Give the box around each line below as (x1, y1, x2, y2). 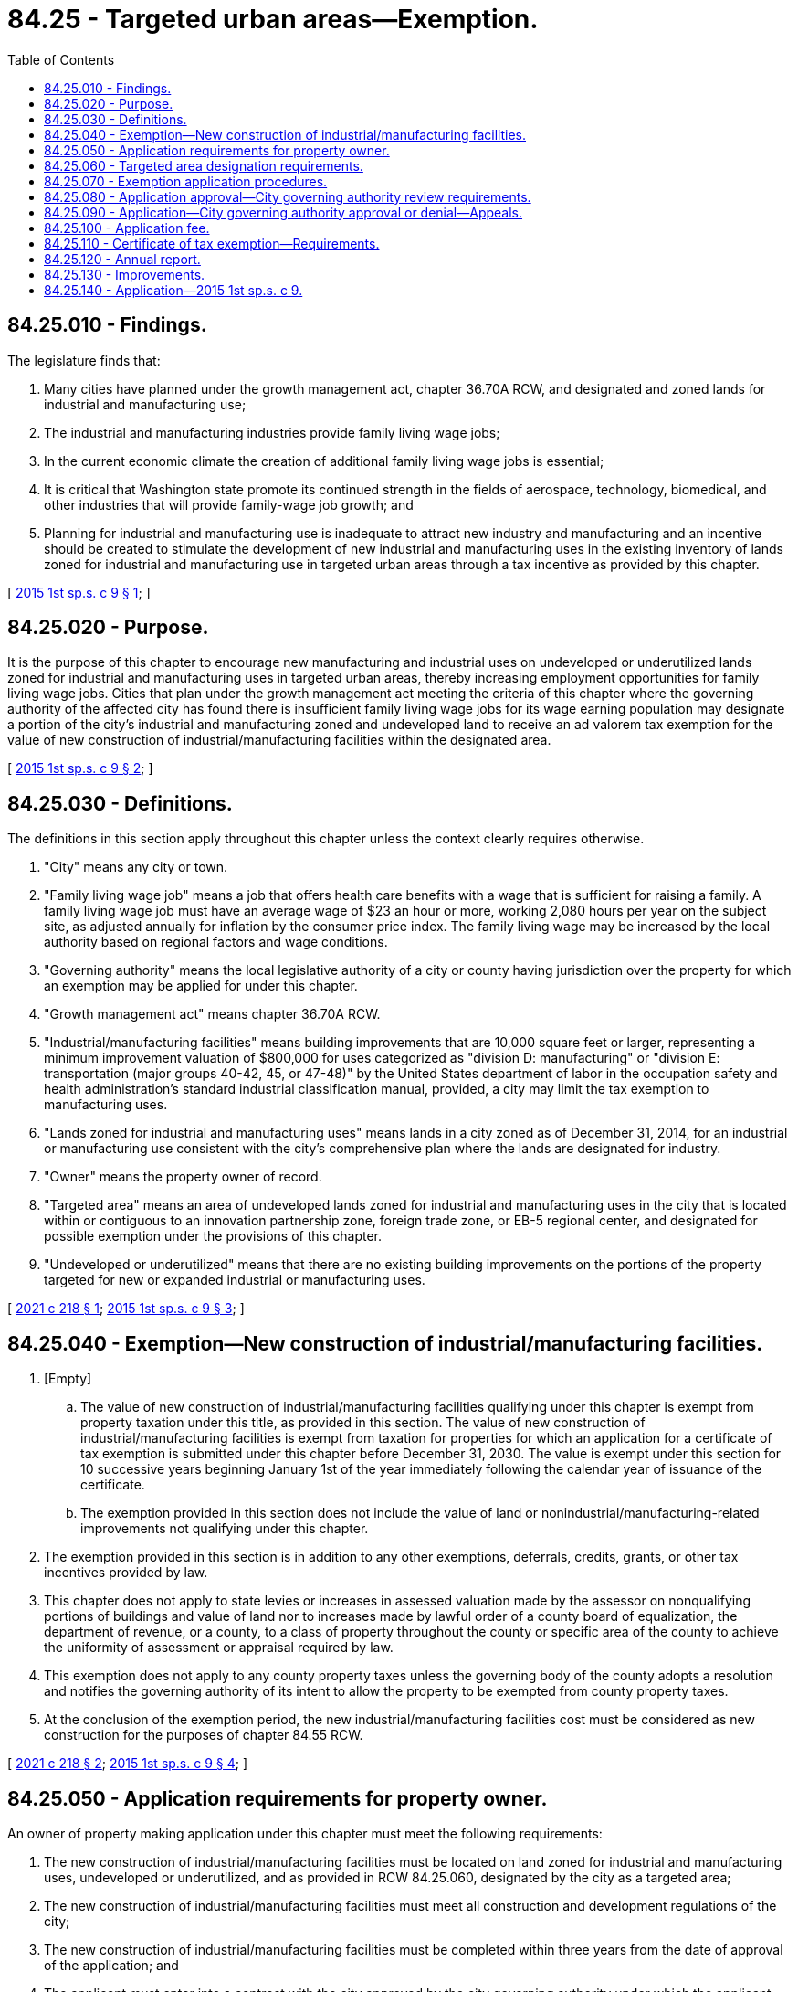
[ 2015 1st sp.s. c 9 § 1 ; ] (7, 584, 151, 600)
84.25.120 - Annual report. (44, 250, 201, 267)
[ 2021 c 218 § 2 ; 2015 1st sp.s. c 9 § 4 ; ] (7, 1755, 248, 1772)
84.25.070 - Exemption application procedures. (44, 173, 328, 189)
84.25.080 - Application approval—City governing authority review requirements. (44, 188, 531, 205)
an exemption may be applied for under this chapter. (44, 978, 358, 994)
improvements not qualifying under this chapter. (80, 1520, 369, 1537)
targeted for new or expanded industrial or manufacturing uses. (44, 1272, 425, 1288)
